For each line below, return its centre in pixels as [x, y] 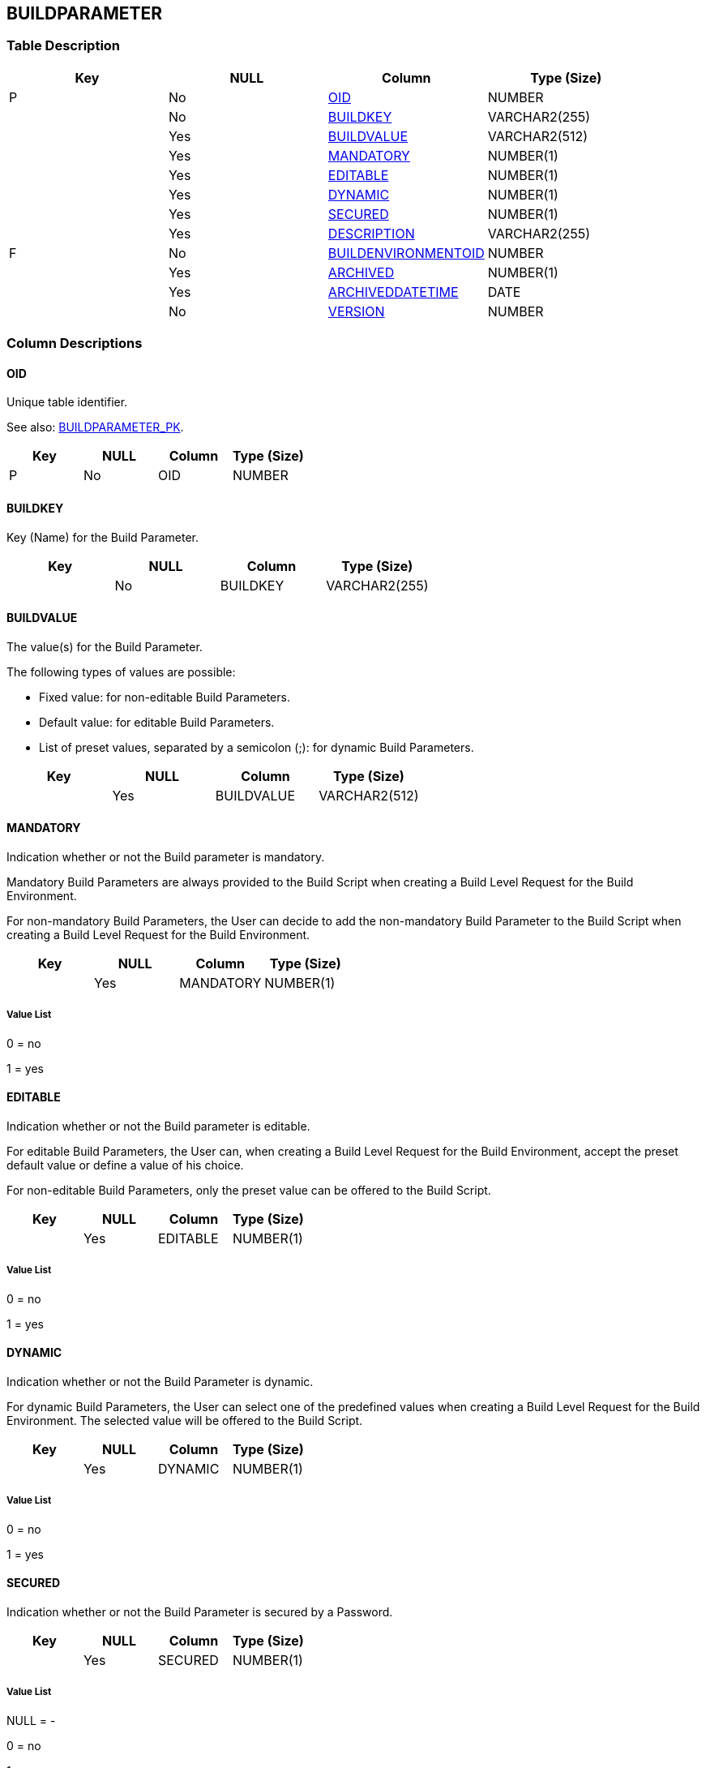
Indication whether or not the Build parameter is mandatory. [166, 857]
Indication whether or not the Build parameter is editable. [158, 1126]
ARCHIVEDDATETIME [393, 292]
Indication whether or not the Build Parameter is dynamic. [160, 1382]
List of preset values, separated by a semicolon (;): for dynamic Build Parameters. [257, 747]
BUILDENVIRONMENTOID [406, 253]
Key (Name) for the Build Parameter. [103, 537]
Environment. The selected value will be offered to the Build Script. [185, 1421]
